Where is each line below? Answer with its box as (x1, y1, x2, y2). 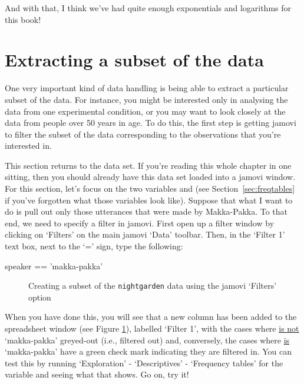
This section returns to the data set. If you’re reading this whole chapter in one (5, 159, 292, 171)
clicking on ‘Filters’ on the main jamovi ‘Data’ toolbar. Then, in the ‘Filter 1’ (5, 228, 285, 241)
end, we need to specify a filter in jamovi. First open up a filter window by (5, 216, 275, 229)
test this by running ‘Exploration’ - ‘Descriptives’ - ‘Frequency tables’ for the (5, 356, 283, 369)
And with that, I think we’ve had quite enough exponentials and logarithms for (5, 2, 292, 14)
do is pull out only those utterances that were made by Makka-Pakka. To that (5, 205, 288, 218)
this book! (5, 13, 41, 25)
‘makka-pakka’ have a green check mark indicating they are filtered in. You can (5, 345, 292, 358)
